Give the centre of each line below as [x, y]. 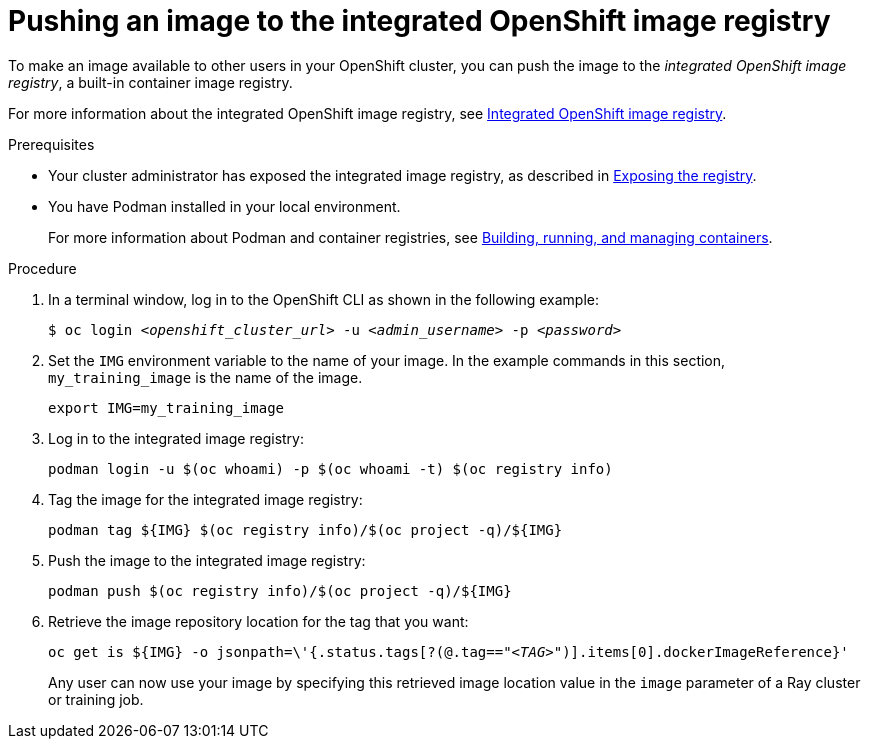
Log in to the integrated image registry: [176, 438]
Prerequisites [51, 144]
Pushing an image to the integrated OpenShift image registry [419, 21]
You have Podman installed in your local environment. [224, 206]
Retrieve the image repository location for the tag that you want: [258, 621]
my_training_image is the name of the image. [205, 377]
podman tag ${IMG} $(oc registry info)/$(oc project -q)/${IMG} [305, 529]
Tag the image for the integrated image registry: [205, 499]
